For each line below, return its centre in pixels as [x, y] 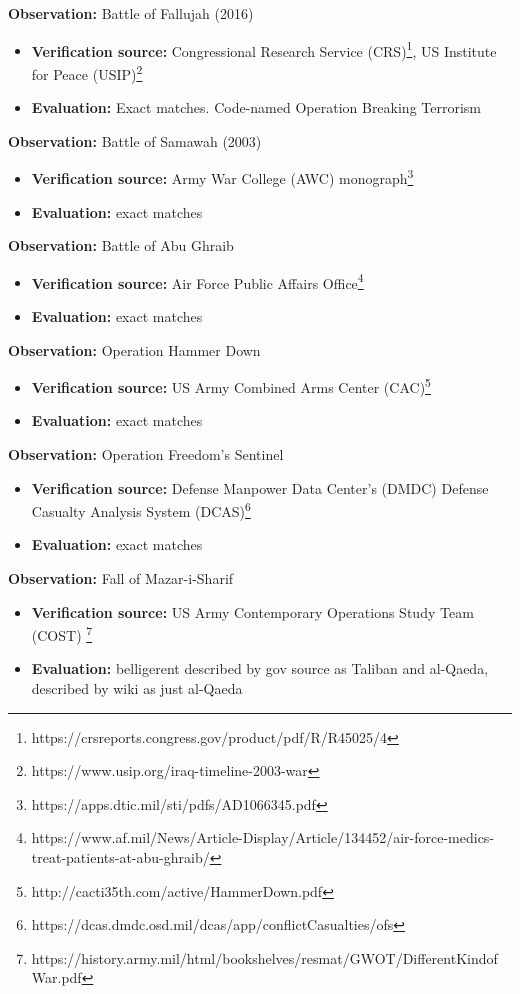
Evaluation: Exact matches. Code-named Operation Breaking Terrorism [256, 107]
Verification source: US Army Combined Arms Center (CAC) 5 [231, 385]
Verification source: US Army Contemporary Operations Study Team [252, 611]
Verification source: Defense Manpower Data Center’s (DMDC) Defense [260, 487]
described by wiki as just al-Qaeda [137, 688]
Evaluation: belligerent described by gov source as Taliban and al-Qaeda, [260, 668]
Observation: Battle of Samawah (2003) [135, 140]
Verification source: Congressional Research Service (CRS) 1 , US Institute [264, 49]
